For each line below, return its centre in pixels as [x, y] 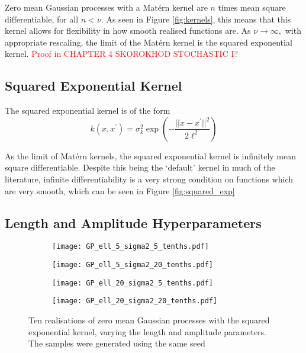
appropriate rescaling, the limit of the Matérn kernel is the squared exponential [149, 42]
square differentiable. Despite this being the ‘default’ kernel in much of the [140, 167]
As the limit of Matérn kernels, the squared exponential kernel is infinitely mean [151, 155]
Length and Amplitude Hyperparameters [133, 222]
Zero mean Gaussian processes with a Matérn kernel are [106, 7]
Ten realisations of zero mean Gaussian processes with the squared [149, 320]
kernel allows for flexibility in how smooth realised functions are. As [128, 31]
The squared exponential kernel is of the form [88, 110]
